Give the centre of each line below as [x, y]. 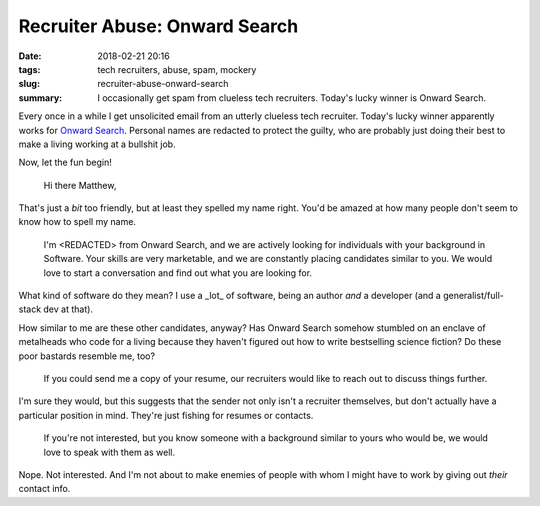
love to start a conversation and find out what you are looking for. [178, 272]
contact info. [44, 489]
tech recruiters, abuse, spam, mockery [177, 69]
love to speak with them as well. [109, 452]
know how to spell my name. [77, 222]
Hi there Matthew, [80, 185]
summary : [40, 97]
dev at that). [68, 309]
